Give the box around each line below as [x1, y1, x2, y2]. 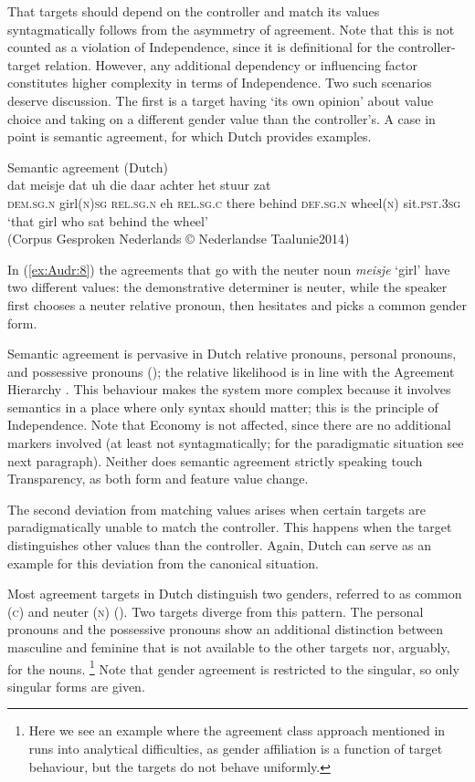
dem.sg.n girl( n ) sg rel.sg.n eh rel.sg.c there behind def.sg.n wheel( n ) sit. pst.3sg [7, 193, 461, 212]
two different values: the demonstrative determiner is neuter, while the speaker [7, 277, 448, 297]
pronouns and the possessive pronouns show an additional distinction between [7, 620, 444, 639]
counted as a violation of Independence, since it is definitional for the [7, 37, 395, 57]
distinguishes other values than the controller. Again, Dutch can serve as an [7, 536, 431, 555]
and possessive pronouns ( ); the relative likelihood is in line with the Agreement [7, 361, 455, 381]
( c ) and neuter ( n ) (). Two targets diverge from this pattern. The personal [7, 601, 424, 620]
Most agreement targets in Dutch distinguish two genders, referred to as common [7, 584, 462, 603]
